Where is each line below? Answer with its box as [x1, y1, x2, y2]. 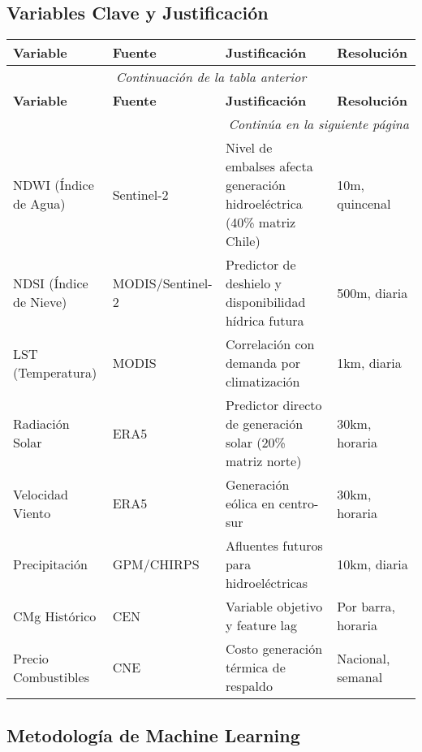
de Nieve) [13, 292, 67, 312]
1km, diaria [337, 353, 402, 373]
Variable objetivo [225, 597, 323, 616]
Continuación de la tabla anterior [115, 67, 307, 87]
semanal [337, 667, 383, 686]
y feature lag [225, 616, 298, 635]
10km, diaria [337, 555, 408, 574]
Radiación [13, 414, 70, 434]
